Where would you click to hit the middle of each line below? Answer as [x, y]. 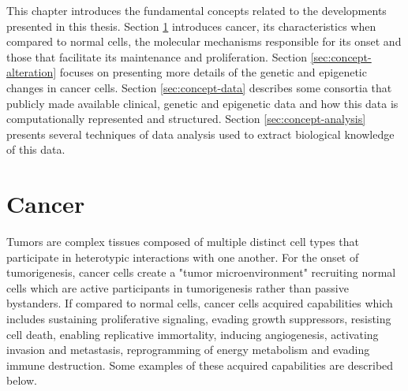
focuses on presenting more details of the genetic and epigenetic [213, 72]
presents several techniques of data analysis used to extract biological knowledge [200, 134]
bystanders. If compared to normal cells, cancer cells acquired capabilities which [200, 303]
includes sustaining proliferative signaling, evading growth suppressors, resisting [199, 319]
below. [22, 380]
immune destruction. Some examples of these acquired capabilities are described [200, 365]
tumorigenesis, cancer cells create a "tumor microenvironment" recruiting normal [201, 272]
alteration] [32, 72]
